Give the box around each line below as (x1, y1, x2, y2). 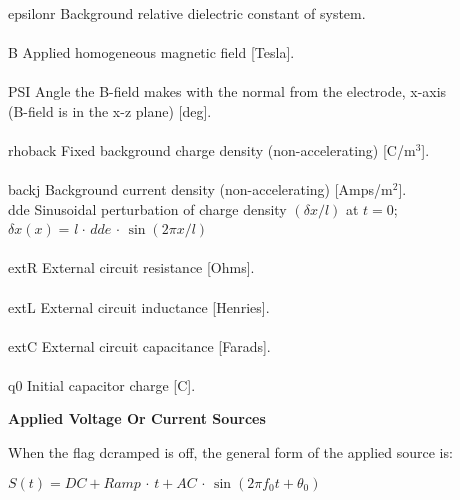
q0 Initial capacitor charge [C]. (8, 374, 196, 395)
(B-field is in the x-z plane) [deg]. (8, 100, 212, 121)
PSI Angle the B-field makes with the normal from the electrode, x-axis (8, 80, 447, 101)
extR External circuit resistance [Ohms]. (8, 257, 255, 278)
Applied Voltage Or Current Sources (8, 408, 266, 429)
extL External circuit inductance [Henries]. (8, 296, 270, 317)
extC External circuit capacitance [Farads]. (8, 335, 271, 356)
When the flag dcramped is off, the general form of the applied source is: (8, 442, 453, 463)
